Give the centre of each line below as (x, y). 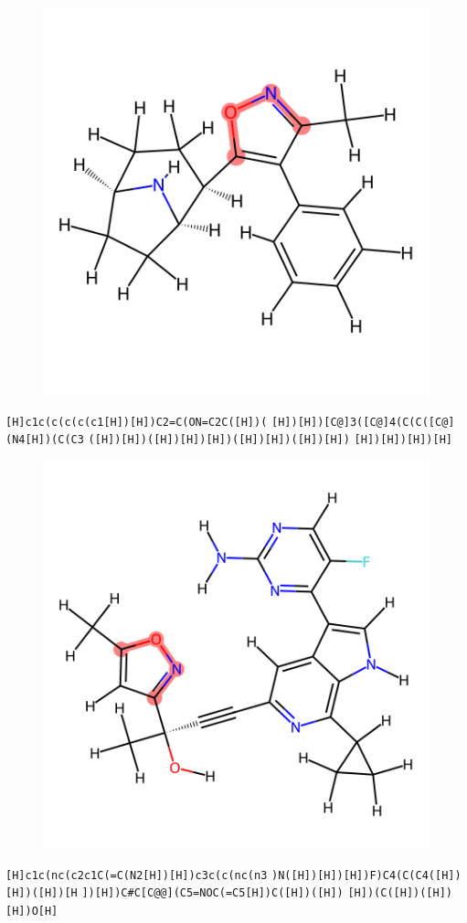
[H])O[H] (32, 911)
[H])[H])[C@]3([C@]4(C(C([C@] (363, 422)
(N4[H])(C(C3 (45, 440)
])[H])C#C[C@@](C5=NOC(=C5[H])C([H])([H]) (212, 893)
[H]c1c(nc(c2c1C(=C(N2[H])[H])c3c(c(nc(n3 (137, 875)
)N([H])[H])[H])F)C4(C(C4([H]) (366, 875)
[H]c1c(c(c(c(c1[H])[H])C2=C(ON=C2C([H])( (137, 422)
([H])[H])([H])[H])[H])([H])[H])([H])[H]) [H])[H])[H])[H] (270, 440)
